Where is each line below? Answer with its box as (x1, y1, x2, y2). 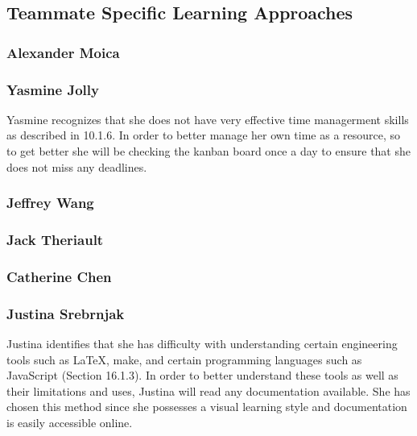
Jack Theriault (6, 229, 104, 249)
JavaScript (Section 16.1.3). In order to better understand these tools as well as (6, 367, 398, 384)
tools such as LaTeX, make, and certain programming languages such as (6, 351, 362, 367)
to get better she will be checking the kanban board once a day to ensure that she (6, 143, 411, 160)
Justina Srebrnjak (6, 303, 125, 323)
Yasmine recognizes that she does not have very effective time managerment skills (6, 110, 409, 127)
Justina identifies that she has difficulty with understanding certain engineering (6, 334, 398, 351)
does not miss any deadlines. (6, 158, 147, 175)
